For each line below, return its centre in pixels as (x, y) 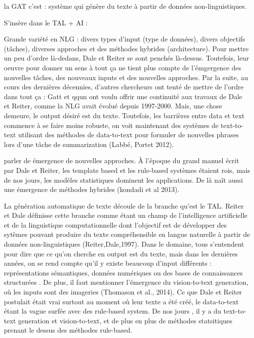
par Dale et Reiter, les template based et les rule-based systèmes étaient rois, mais (127, 170)
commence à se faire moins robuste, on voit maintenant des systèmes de (111, 125)
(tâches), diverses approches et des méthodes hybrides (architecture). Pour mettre (127, 48)
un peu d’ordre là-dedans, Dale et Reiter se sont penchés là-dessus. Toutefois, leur (127, 58)
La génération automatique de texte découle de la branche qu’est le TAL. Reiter (124, 205)
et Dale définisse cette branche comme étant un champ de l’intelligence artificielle (126, 215)
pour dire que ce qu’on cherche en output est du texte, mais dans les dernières (121, 253)
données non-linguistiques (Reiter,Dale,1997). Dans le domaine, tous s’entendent (124, 244)
